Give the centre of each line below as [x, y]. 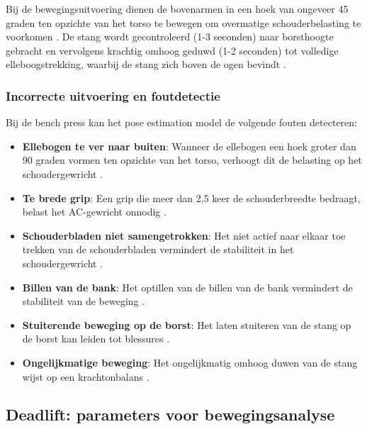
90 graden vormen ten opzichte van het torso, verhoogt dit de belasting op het [192, 160]
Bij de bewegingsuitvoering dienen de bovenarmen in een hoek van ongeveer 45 [177, 9]
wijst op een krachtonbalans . [86, 376]
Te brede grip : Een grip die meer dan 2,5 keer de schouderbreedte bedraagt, [191, 197]
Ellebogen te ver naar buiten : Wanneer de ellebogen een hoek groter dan [189, 146]
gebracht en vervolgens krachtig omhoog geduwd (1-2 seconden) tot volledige [172, 50]
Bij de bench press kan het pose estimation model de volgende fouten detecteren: [181, 122]
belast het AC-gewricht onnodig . [94, 212]
